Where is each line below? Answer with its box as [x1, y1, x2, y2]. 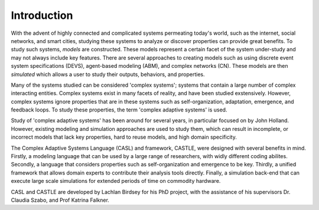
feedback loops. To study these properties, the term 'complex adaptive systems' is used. [11, 106, 227, 113]
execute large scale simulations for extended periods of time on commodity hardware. [11, 178, 221, 185]
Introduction [11, 9, 73, 22]
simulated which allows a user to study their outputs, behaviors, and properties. [11, 71, 205, 78]
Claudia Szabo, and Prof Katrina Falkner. [11, 196, 109, 204]
